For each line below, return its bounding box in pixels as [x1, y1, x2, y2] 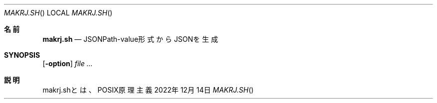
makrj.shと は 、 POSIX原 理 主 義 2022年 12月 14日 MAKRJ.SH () [42, 86, 254, 94]
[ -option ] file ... [42, 59, 93, 68]
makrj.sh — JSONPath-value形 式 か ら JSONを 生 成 [42, 35, 218, 43]
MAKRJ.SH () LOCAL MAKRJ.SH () [4, 8, 113, 17]
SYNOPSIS [4, 51, 40, 59]
